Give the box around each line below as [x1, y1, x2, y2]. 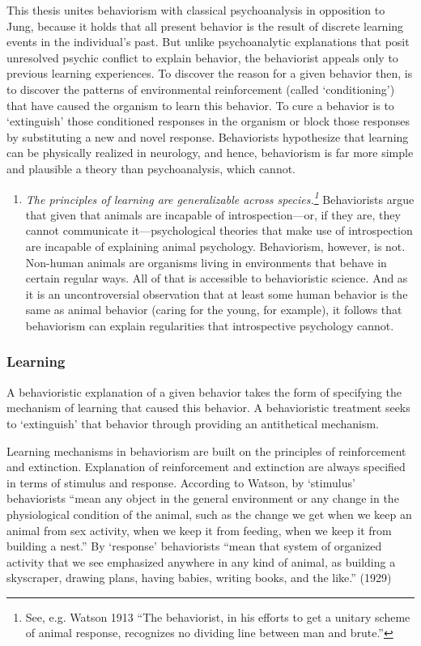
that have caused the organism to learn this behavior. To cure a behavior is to [6, 96, 394, 113]
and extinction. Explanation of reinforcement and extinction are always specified [6, 458, 406, 475]
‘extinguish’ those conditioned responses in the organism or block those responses [6, 113, 410, 130]
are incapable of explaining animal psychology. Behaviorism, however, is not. [25, 237, 406, 254]
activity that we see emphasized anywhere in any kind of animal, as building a [6, 553, 396, 570]
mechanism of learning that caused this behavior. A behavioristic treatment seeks [6, 399, 410, 416]
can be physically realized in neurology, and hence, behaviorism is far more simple [6, 144, 414, 161]
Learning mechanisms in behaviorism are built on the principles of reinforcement [6, 442, 406, 459]
